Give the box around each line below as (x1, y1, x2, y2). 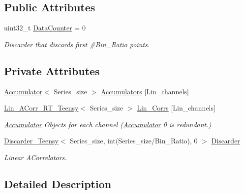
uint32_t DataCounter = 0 (4, 23, 86, 33)
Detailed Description (4, 176, 112, 191)
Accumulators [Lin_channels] (100, 86, 189, 96)
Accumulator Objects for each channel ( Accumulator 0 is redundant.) (4, 119, 212, 129)
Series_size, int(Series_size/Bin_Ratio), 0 (70, 136, 198, 146)
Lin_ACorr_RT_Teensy (4, 103, 79, 113)
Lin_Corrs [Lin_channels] (137, 103, 215, 113)
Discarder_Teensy (4, 136, 59, 146)
